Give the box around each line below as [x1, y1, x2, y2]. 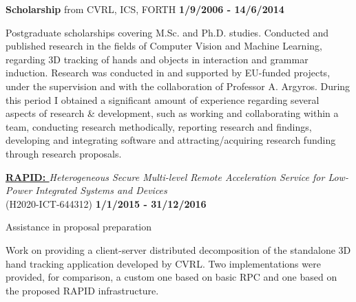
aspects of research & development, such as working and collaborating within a [6, 106, 339, 120]
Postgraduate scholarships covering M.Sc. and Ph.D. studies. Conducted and [6, 25, 329, 39]
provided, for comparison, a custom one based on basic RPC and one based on [6, 270, 337, 284]
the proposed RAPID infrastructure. [6, 283, 159, 297]
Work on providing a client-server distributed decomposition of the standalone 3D [6, 242, 351, 257]
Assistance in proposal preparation [6, 219, 152, 234]
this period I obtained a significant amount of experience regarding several [6, 92, 320, 107]
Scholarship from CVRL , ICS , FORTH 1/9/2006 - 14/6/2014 [6, 2, 284, 16]
